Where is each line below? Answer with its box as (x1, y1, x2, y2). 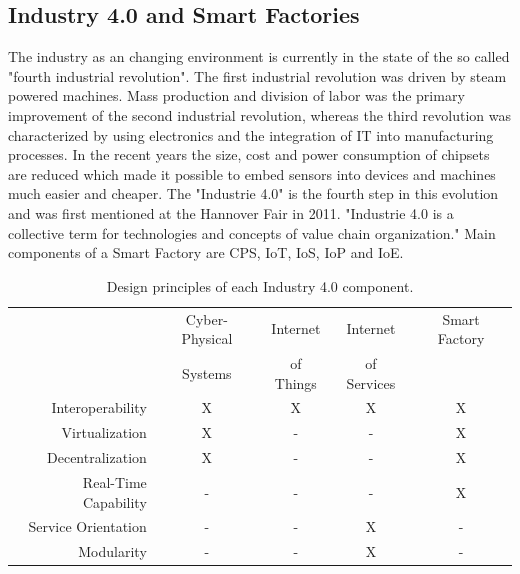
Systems (182, 362, 232, 383)
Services (346, 372, 396, 393)
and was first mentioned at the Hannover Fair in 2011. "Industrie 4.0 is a (8, 202, 454, 223)
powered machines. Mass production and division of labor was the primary (8, 85, 465, 106)
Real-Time (82, 471, 147, 492)
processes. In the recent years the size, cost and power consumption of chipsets (8, 144, 490, 165)
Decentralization (47, 447, 147, 468)
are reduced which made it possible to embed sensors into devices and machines (8, 163, 496, 184)
